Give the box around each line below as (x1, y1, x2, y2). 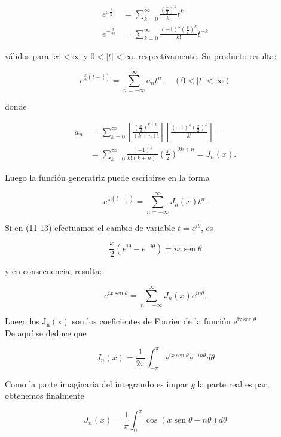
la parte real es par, (197, 377, 270, 390)
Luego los (5, 315, 39, 327)
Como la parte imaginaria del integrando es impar (5, 377, 188, 390)
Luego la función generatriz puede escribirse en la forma (5, 171, 210, 184)
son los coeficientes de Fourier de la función (72, 315, 231, 327)
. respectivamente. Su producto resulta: (133, 50, 277, 62)
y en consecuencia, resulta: (5, 265, 102, 277)
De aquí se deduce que (5, 326, 87, 339)
